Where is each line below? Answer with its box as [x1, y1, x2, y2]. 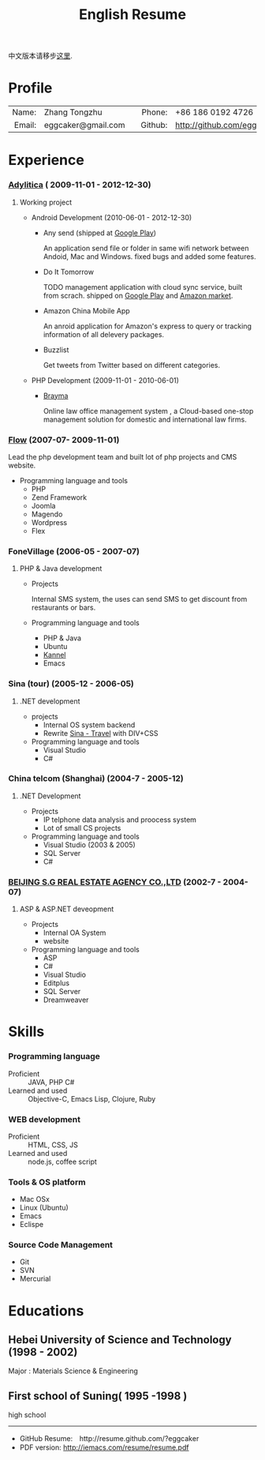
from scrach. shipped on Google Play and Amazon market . [43, 291, 233, 300]
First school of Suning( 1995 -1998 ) [8, 1389, 188, 1402]
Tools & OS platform [8, 1177, 86, 1188]
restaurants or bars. [31, 602, 96, 613]
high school [8, 1410, 47, 1420]
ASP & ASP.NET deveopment [19, 904, 114, 914]
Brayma [43, 391, 69, 400]
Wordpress [31, 517, 68, 527]
